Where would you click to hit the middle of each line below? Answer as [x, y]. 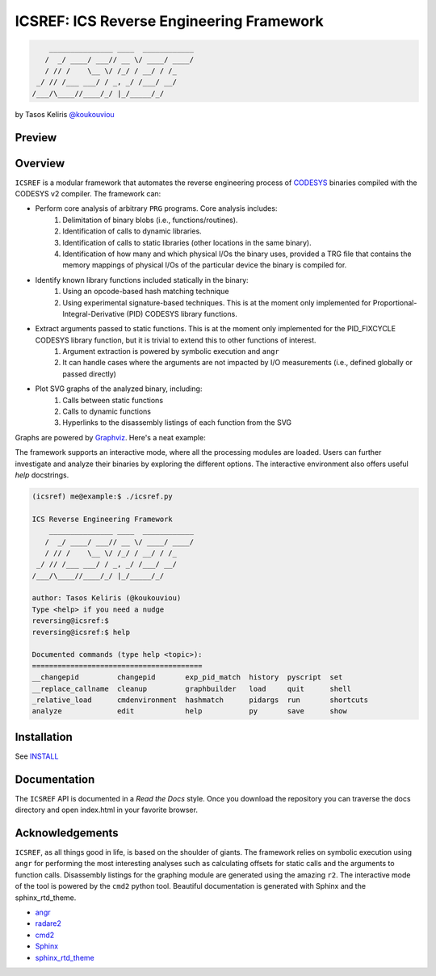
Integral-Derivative [94, 313]
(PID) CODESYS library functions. [182, 313]
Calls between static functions [113, 400]
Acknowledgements [67, 833]
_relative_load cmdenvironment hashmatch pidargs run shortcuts [200, 700]
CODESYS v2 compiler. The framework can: [88, 194]
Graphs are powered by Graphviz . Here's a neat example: [110, 437]
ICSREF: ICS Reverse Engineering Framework [169, 21]
